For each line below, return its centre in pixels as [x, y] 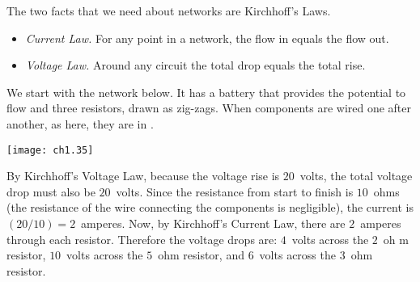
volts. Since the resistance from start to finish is [235, 191]
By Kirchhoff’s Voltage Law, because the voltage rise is [143, 176]
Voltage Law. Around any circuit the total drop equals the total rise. [195, 65]
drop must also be [51, 191]
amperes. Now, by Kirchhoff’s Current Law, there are [213, 223]
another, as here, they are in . [80, 123]
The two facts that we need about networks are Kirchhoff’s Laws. [169, 11]
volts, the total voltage [356, 176]
